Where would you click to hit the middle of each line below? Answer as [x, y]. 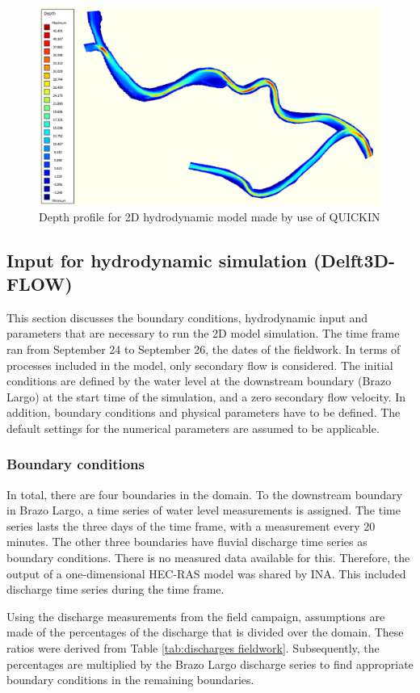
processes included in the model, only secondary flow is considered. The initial [200, 365]
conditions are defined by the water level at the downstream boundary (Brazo [199, 381]
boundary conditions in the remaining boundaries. [130, 680]
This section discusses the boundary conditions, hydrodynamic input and [187, 317]
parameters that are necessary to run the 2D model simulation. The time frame [203, 333]
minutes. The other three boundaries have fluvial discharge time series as [187, 542]
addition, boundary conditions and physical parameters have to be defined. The [204, 412]
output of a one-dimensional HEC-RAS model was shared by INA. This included [206, 573]
